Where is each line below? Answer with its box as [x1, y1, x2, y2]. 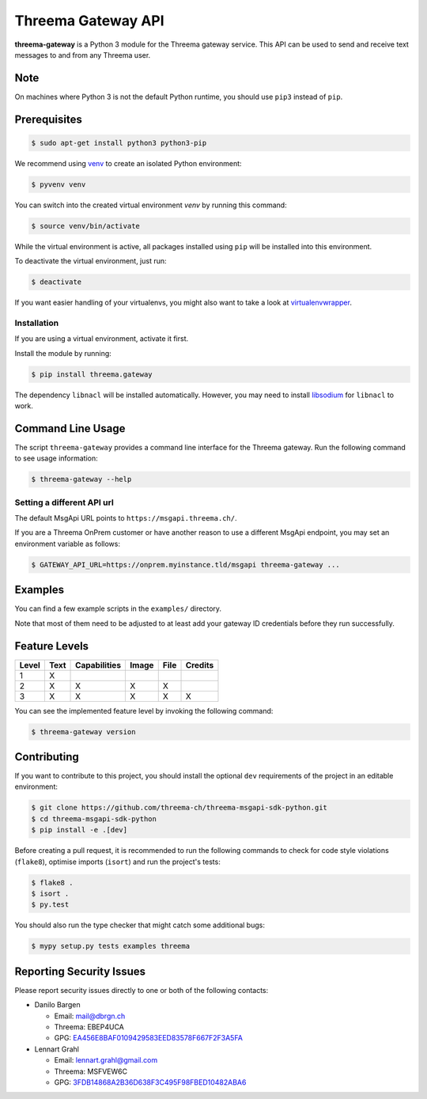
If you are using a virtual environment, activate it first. [14, 334, 189, 343]
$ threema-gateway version [31, 727, 136, 736]
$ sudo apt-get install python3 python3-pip [31, 138, 207, 147]
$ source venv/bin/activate [31, 222, 140, 230]
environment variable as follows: [14, 539, 120, 548]
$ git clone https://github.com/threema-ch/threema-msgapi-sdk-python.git [31, 803, 328, 813]
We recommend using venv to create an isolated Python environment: [14, 158, 242, 168]
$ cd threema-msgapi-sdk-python [31, 814, 157, 823]
